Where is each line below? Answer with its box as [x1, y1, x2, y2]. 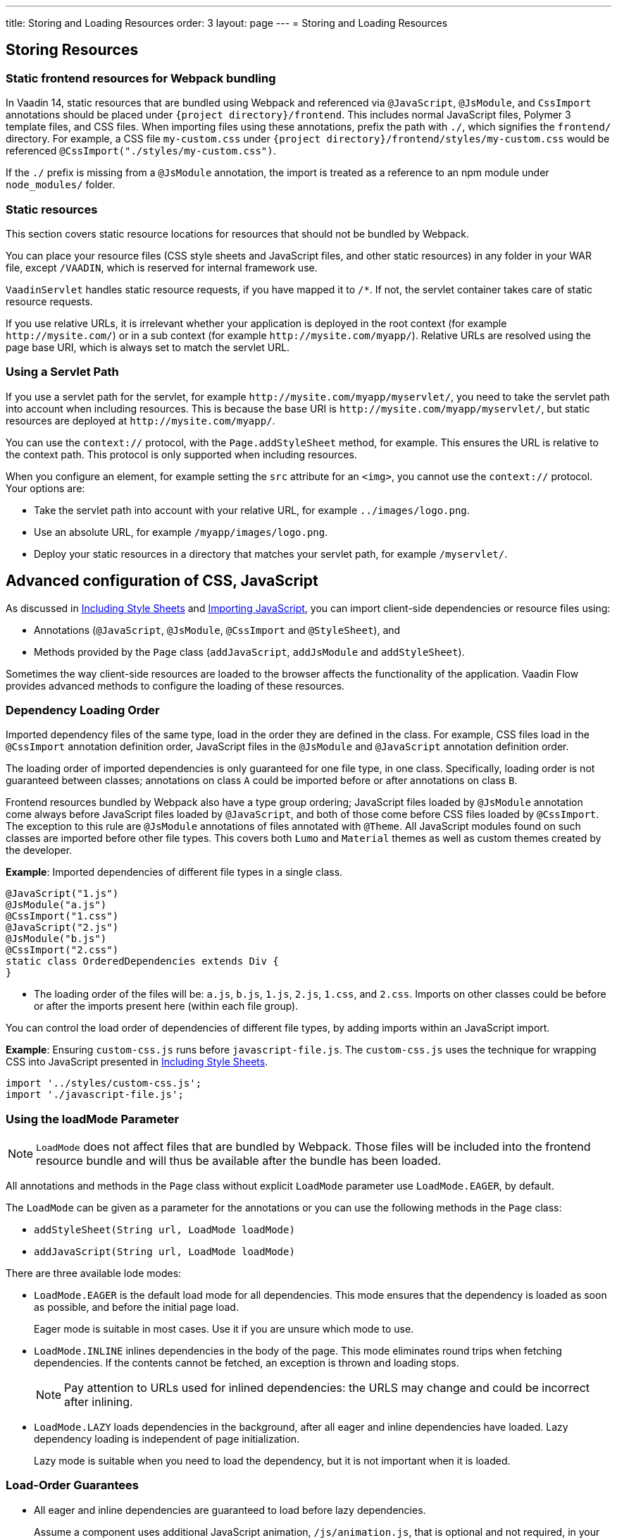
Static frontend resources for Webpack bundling [6, 71, 276, 85]
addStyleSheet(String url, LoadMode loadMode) [34, 1224, 295, 1236]
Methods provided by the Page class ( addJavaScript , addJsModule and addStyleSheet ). [34, 645, 465, 658]
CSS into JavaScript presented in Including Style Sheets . [6, 1056, 268, 1068]
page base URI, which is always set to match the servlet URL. [6, 341, 290, 353]
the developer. [6, 844, 73, 857]
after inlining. [64, 1395, 133, 1410]
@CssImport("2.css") [6, 944, 119, 956]
